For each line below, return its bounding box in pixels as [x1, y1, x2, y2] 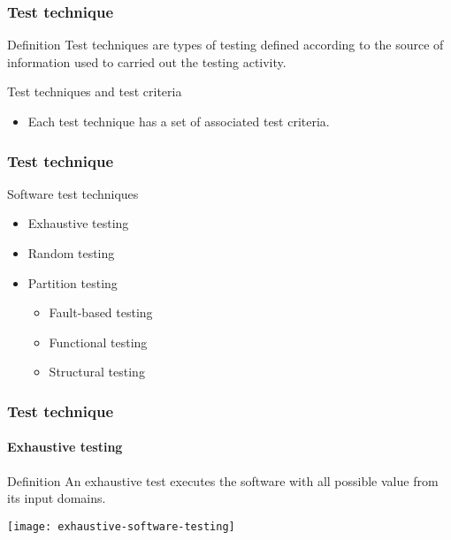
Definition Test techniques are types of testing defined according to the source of [7, 35, 444, 54]
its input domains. [7, 489, 106, 507]
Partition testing [27, 273, 118, 292]
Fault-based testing [49, 303, 153, 322]
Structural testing [49, 362, 145, 381]
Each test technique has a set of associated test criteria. [27, 112, 330, 130]
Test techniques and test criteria [7, 82, 182, 101]
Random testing [27, 244, 115, 262]
